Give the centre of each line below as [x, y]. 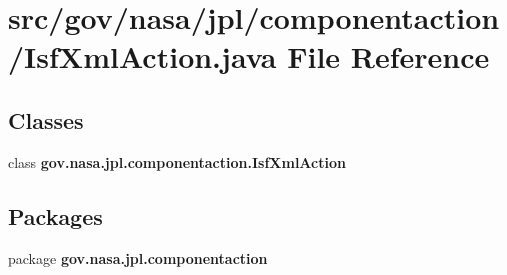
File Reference [388, 56]
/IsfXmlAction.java [142, 56]
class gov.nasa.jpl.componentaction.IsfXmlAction [177, 161]
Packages [55, 215]
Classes [46, 119]
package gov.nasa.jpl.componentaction [138, 257]
